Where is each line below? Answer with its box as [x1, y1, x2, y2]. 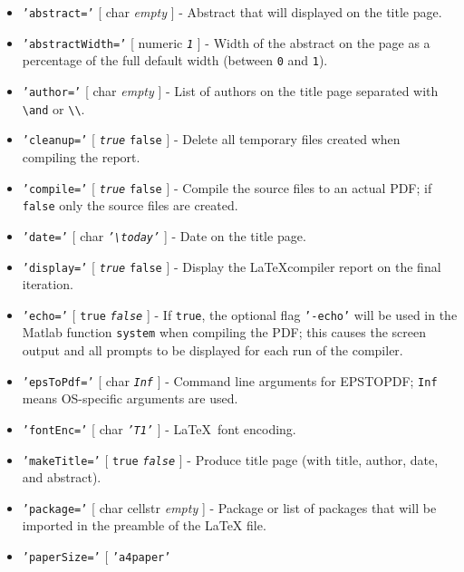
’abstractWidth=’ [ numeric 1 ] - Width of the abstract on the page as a [22, 33, 430, 52]
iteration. [22, 275, 73, 294]
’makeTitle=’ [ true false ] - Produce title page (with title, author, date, [22, 450, 439, 469]
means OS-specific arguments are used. [22, 389, 238, 408]
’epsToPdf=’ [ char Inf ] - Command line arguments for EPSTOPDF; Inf [22, 371, 438, 390]
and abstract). [22, 468, 101, 487]
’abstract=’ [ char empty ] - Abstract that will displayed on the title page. [22, 3, 442, 21]
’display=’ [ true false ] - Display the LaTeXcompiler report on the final [22, 257, 441, 276]
